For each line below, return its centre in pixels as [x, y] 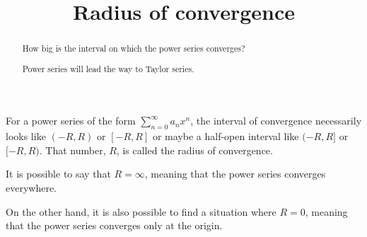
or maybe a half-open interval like [226, 136]
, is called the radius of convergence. [194, 150]
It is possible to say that [58, 174]
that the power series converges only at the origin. [114, 225]
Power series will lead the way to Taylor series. [108, 68]
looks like [26, 136]
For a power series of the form [71, 121]
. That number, [72, 150]
